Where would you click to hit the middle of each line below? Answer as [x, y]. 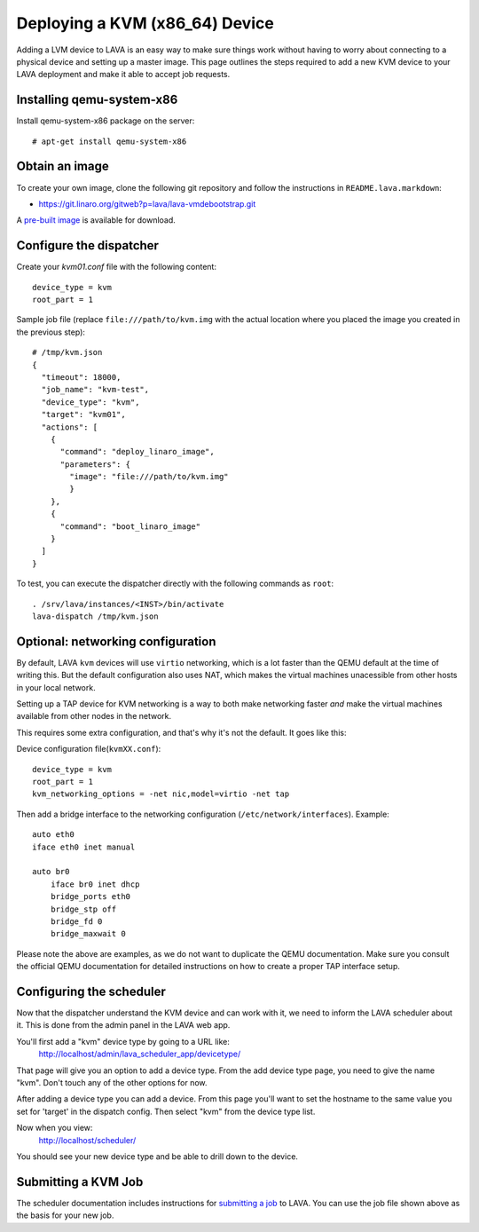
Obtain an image [63, 166]
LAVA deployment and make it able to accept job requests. [123, 75]
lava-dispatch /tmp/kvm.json [95, 616]
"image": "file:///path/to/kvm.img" [149, 477]
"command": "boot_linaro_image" [130, 526]
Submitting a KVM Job [80, 1182]
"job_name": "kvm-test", [95, 390]
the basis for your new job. [65, 1215]
